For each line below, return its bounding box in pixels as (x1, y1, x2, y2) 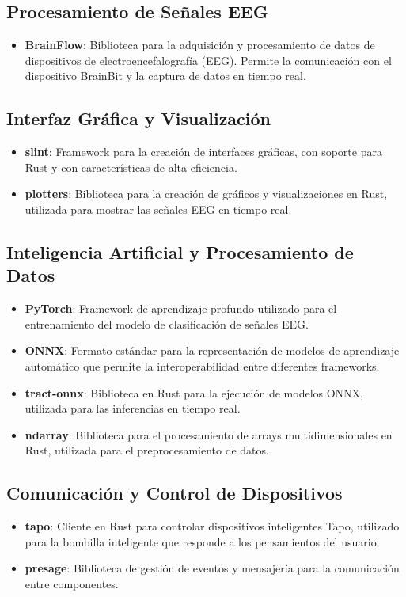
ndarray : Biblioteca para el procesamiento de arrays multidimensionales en (25, 426, 393, 443)
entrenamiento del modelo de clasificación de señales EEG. (25, 315, 309, 332)
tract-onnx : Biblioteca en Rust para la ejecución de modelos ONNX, (25, 384, 364, 401)
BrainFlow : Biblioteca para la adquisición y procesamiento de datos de (25, 36, 375, 53)
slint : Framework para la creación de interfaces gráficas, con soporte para (25, 143, 382, 160)
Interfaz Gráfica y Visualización (6, 106, 271, 131)
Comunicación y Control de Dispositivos (6, 481, 343, 505)
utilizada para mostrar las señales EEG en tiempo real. (25, 200, 292, 217)
